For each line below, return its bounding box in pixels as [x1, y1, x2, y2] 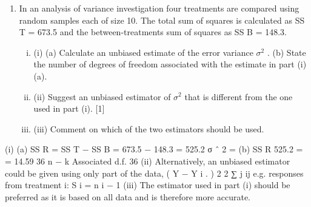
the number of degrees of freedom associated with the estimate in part [33, 58, 295, 70]
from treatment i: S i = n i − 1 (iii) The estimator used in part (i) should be [5, 178, 290, 191]
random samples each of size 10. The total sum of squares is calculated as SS [19, 13, 305, 26]
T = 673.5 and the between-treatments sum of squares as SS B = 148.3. [19, 25, 287, 38]
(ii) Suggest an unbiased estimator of [33, 90, 171, 103]
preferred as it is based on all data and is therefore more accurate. [5, 190, 251, 203]
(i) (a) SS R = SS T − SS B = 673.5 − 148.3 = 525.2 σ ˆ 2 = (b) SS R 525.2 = [5, 143, 303, 155]
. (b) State [267, 46, 306, 58]
